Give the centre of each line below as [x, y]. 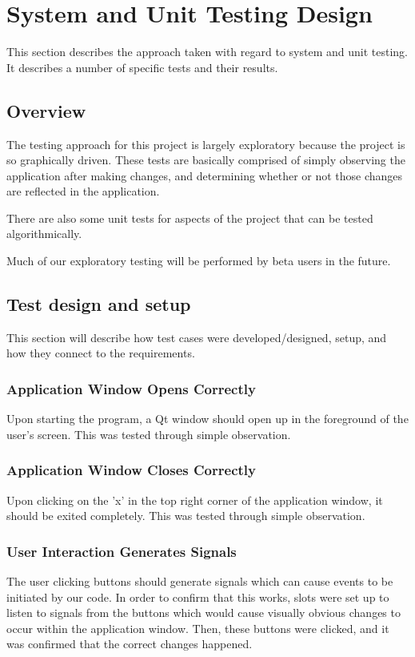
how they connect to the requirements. [101, 353]
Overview [46, 110]
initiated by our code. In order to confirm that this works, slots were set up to [198, 597]
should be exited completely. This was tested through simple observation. [186, 516]
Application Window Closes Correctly [131, 470]
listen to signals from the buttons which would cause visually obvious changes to [204, 613]
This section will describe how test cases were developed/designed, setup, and [197, 337]
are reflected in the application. [83, 191]
